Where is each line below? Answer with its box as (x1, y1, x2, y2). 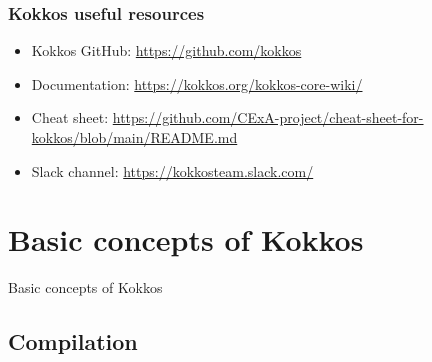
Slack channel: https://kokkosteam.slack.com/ (31, 160, 314, 181)
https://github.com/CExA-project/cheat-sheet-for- (112, 107, 424, 128)
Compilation (8, 326, 138, 357)
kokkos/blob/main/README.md (31, 127, 238, 147)
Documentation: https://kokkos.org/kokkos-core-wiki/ (31, 73, 363, 94)
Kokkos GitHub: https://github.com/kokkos (31, 40, 302, 61)
